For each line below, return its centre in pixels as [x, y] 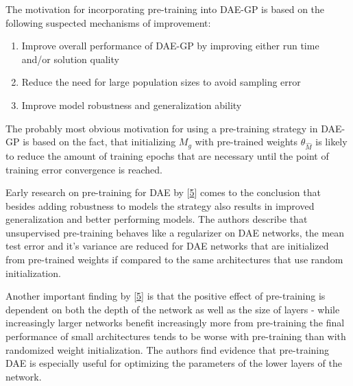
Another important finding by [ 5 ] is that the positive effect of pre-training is [166, 296]
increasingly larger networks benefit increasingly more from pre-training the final [175, 323]
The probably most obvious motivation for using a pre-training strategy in [162, 128]
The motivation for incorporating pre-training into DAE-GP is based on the [165, 9]
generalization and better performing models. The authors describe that [157, 219]
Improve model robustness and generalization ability [132, 105]
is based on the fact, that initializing [99, 142]
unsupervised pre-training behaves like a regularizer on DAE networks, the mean [175, 232]
